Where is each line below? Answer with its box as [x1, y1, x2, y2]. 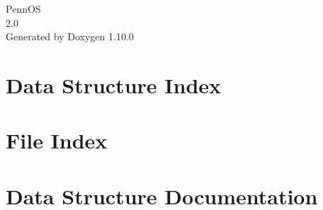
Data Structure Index [6, 70, 222, 99]
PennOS [6, 1, 41, 16]
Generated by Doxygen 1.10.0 [6, 29, 134, 44]
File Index [6, 126, 108, 155]
